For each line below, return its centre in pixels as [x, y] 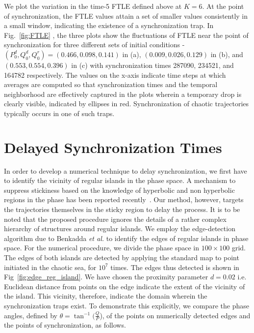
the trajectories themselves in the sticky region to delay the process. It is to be [122, 209]
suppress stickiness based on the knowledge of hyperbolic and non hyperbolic [119, 190]
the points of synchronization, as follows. [65, 325]
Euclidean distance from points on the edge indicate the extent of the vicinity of [125, 286]
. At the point [223, 6]
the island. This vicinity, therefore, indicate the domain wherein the [106, 296]
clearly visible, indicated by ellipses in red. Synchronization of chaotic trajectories [127, 104]
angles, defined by [31, 315]
